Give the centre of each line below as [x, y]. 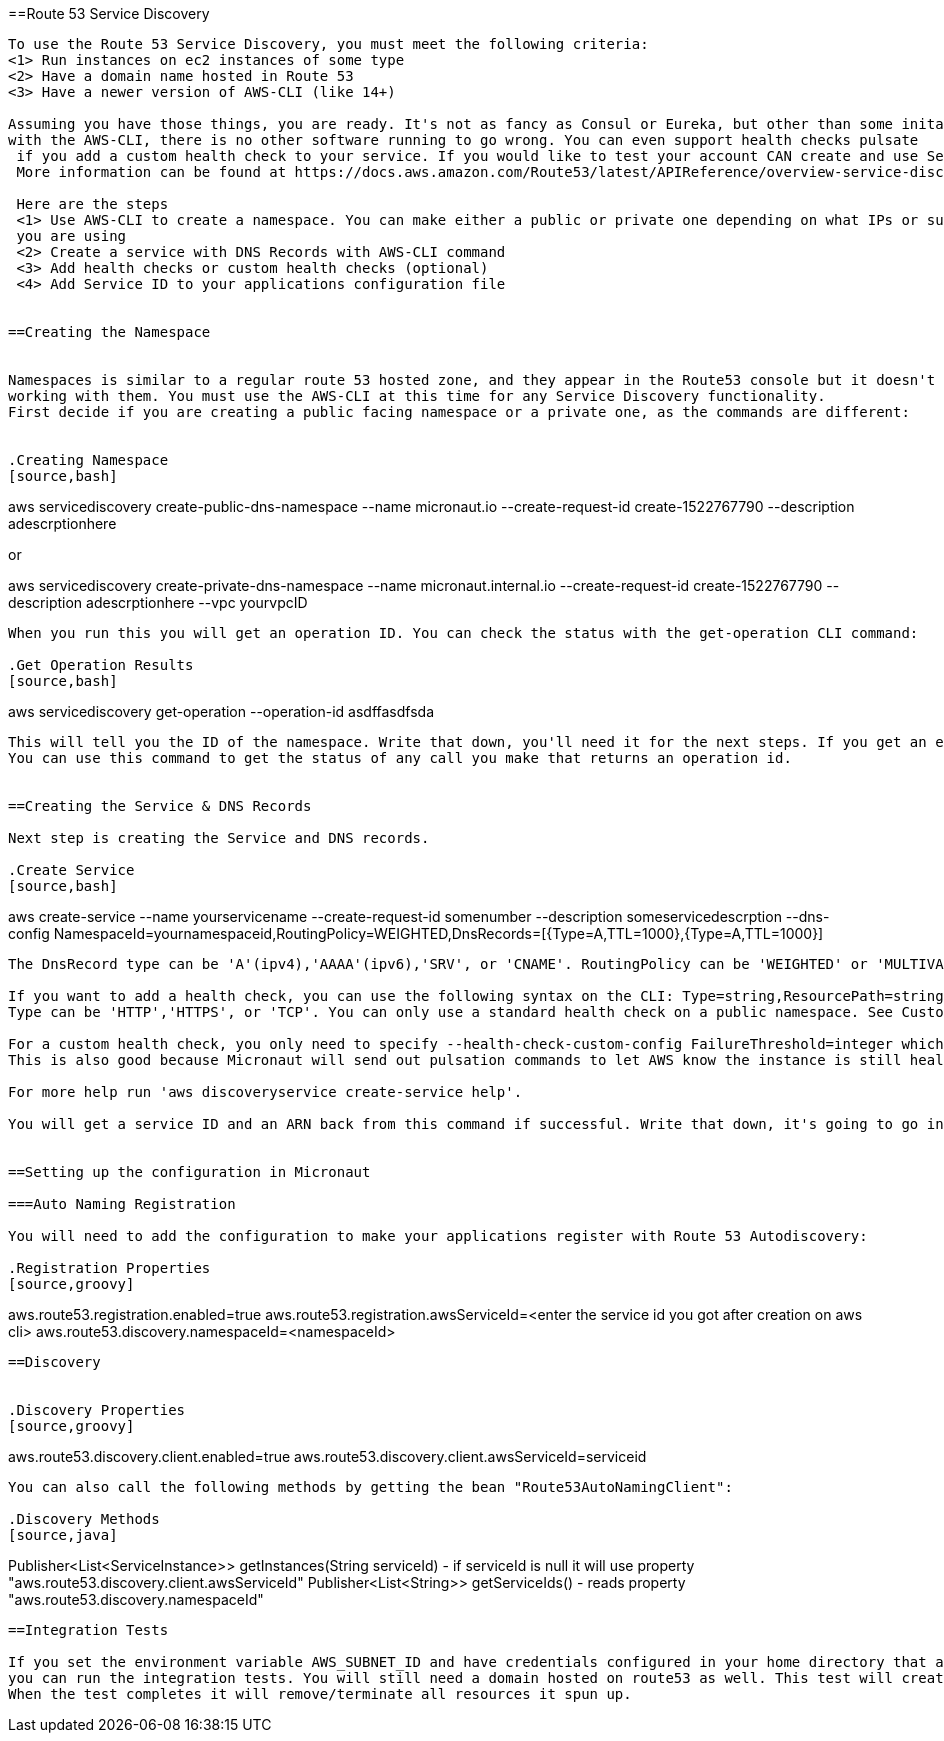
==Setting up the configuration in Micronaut [189, 1172]
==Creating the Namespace [109, 332]
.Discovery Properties [97, 1410]
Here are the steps [92, 204]
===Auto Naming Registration [122, 1204]
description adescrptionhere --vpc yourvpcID [158, 602]
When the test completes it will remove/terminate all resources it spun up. [320, 1694]
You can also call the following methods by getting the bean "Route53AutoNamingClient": [370, 1487]
